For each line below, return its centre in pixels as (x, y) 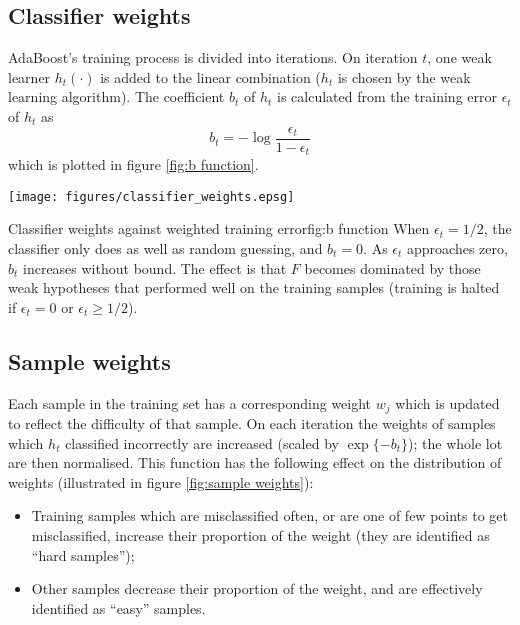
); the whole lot (455, 442)
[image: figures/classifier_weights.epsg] (151, 196)
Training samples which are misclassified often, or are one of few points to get (269, 515)
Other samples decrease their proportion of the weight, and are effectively (257, 588)
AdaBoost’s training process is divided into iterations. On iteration (213, 57)
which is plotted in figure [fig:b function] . (133, 164)
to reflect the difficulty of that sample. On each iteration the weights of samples (252, 422)
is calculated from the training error (386, 96)
